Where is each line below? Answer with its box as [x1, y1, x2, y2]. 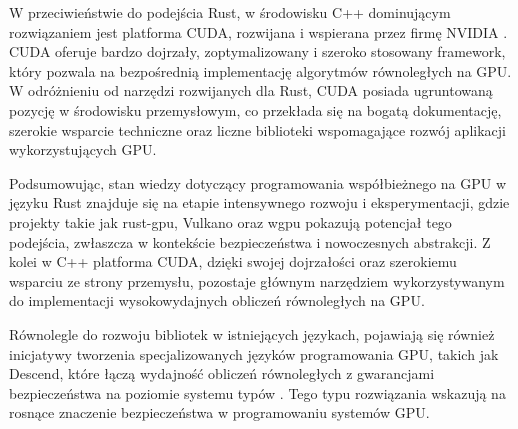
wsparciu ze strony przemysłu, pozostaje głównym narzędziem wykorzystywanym [9, 270, 505, 291]
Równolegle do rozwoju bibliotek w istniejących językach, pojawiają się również [9, 323, 495, 344]
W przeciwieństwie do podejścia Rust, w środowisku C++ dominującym [9, 2, 451, 22]
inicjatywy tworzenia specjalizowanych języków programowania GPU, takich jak [9, 343, 499, 364]
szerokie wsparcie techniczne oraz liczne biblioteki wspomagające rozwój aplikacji [9, 119, 506, 140]
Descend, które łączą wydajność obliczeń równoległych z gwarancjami [9, 363, 435, 384]
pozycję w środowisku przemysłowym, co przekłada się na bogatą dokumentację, [9, 99, 502, 120]
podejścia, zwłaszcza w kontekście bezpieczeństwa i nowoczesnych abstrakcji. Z [9, 231, 491, 252]
